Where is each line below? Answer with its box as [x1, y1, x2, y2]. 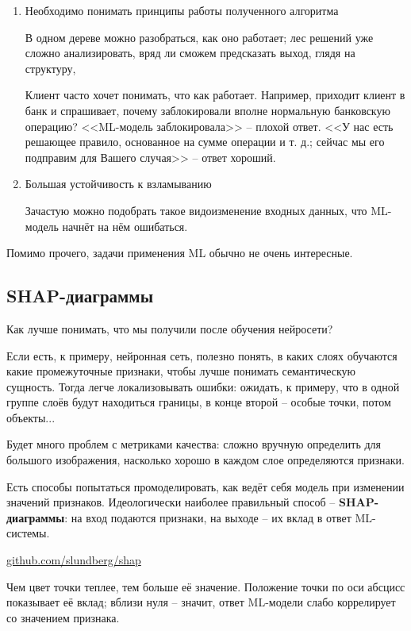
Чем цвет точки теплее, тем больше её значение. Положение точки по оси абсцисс [6, 578, 405, 594]
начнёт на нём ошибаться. [62, 217, 188, 234]
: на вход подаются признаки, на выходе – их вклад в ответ [64, 509, 351, 525]
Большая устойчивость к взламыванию [25, 175, 212, 192]
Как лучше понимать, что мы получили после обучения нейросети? [6, 320, 333, 337]
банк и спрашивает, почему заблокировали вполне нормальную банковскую [25, 102, 390, 118]
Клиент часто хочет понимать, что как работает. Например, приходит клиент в [25, 87, 405, 103]
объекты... [6, 409, 56, 425]
